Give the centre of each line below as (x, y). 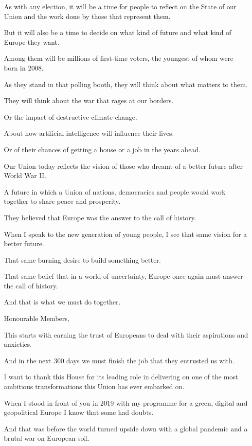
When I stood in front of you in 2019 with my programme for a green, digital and (126, 402)
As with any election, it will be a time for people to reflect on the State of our (120, 6)
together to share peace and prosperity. (62, 201)
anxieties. (18, 344)
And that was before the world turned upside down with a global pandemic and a (126, 428)
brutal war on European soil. (47, 438)
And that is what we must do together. (62, 302)
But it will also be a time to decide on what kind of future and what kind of (118, 32)
